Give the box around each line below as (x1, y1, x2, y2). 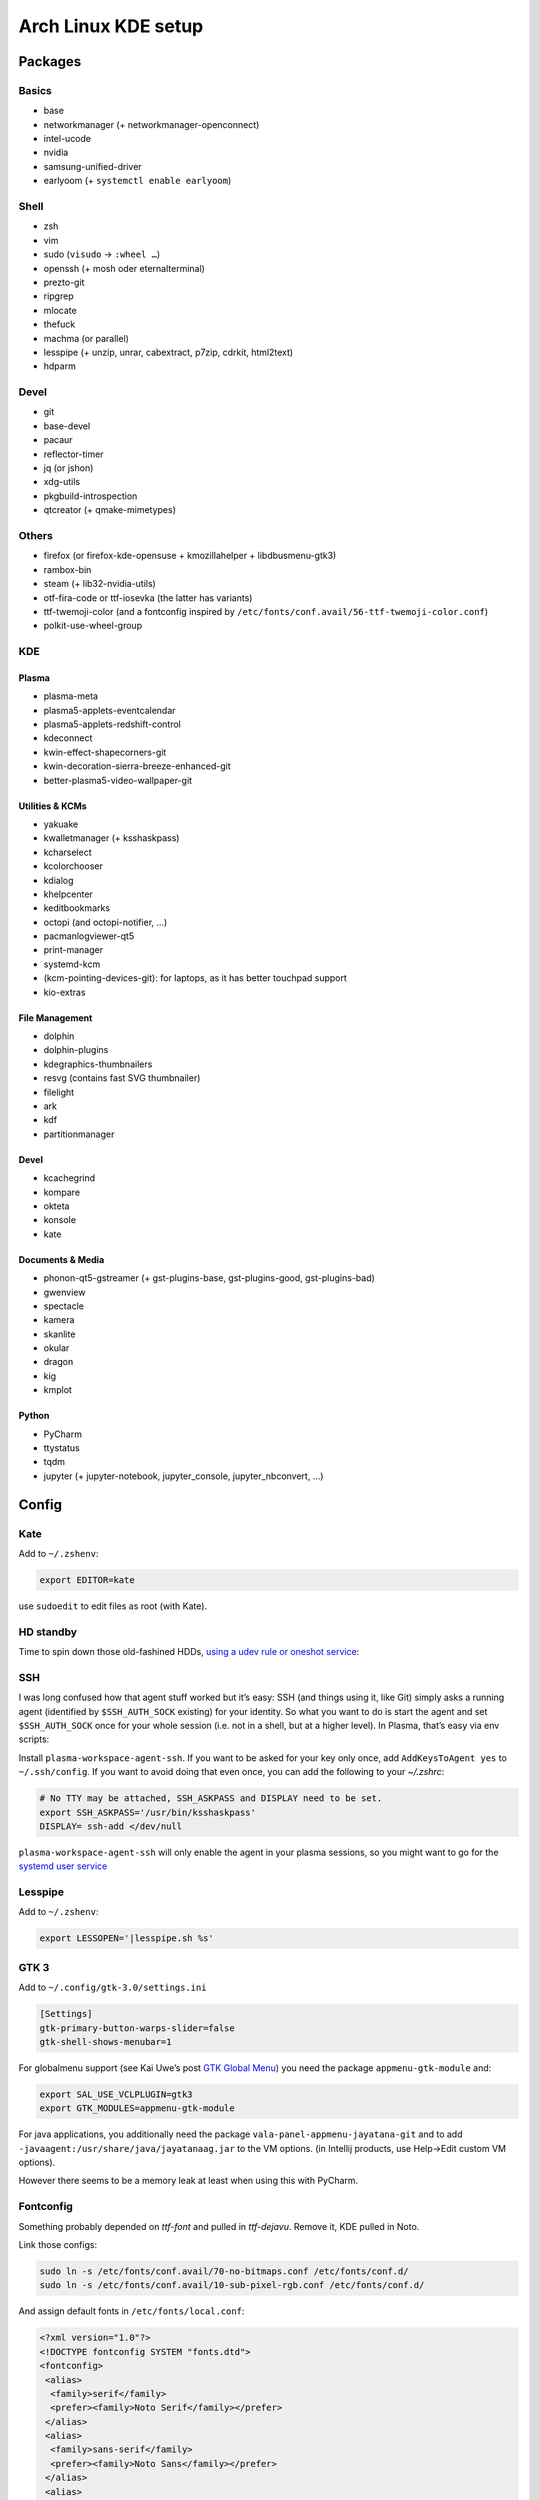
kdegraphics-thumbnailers (43, 1058, 153, 1070)
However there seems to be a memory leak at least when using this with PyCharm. (18, 2175, 359, 2187)
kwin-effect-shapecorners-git (43, 746, 167, 758)
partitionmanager (43, 1128, 115, 1140)
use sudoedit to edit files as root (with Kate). (18, 1600, 208, 1612)
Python (18, 1410, 50, 1422)
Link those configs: (18, 2238, 98, 2250)
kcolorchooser (43, 860, 104, 872)
